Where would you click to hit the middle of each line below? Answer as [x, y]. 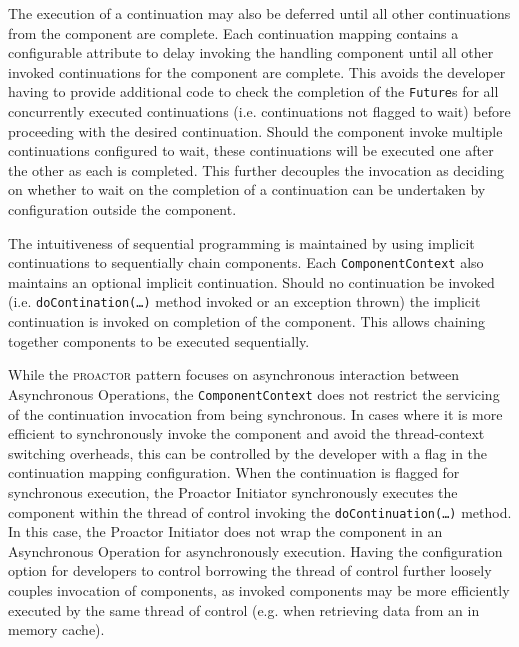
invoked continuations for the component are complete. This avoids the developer [257, 71]
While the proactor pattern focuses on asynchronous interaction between [234, 374]
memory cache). [56, 629]
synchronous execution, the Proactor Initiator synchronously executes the [233, 491]
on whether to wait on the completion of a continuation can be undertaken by [247, 189]
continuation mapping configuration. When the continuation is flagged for [234, 472]
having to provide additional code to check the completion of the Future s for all [253, 91]
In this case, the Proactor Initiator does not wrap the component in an [225, 531]
